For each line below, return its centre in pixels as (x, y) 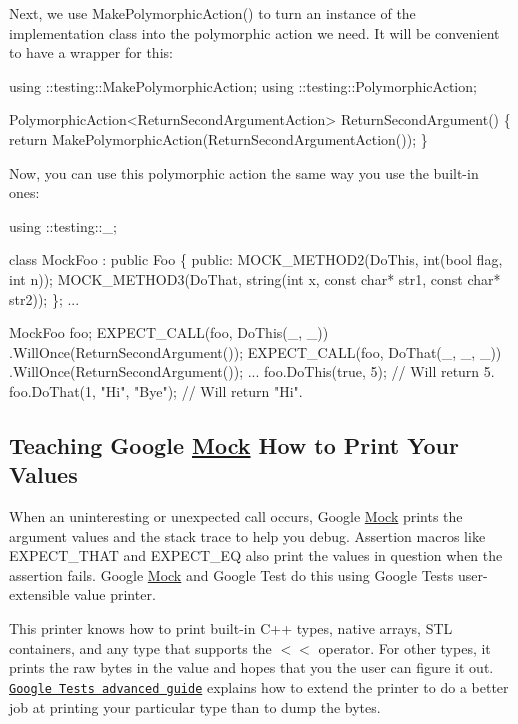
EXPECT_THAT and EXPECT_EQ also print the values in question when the (256, 555)
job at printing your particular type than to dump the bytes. (195, 706)
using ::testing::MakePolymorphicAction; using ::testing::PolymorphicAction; (243, 85)
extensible (39, 594)
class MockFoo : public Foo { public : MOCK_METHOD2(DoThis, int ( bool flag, (256, 259)
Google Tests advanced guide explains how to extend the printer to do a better (259, 686)
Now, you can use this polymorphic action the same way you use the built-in (244, 172)
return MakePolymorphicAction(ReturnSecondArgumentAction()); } (218, 138)
